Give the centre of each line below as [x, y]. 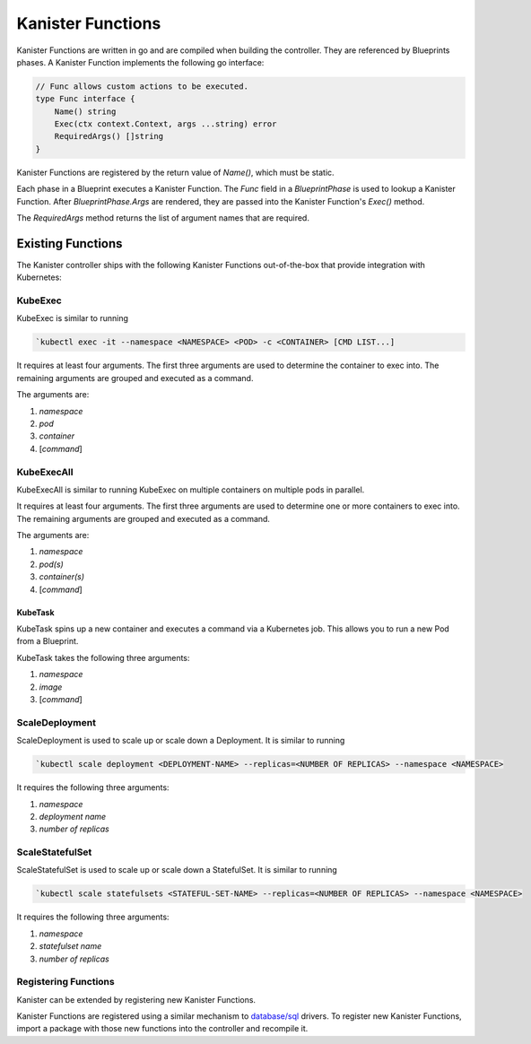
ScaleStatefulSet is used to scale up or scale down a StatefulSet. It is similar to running [177, 870]
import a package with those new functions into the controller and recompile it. [162, 1029]
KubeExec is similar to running [73, 318]
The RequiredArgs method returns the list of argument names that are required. [163, 218]
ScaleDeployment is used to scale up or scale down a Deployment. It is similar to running [181, 741]
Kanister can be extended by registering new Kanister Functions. [136, 999]
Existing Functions [70, 244]
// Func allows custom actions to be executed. [142, 86]
